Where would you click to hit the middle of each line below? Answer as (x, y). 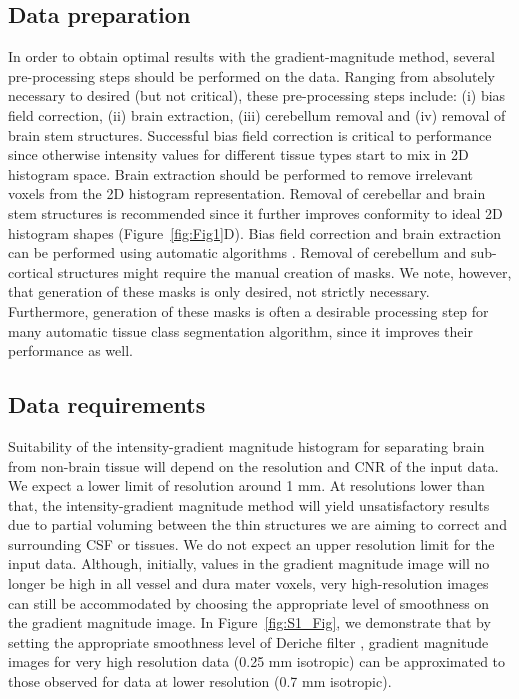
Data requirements (107, 404)
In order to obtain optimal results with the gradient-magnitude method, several (251, 56)
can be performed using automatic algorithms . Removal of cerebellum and (237, 252)
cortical (31, 271)
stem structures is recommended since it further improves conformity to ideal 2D (255, 212)
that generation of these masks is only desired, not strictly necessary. (219, 291)
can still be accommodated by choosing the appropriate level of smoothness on (249, 602)
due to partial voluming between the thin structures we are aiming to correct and (257, 524)
